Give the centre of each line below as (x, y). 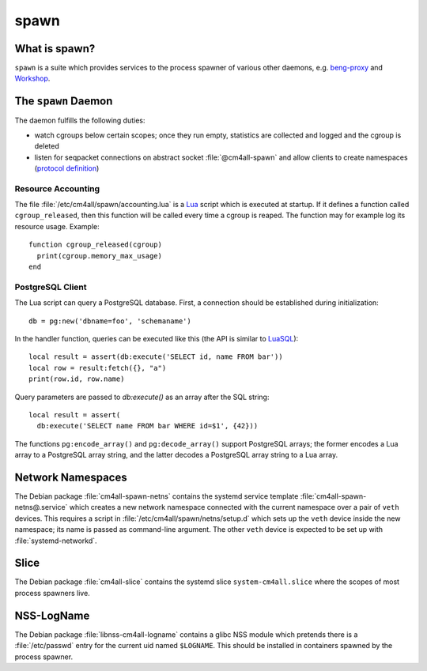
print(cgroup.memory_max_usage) (99, 256)
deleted (47, 146)
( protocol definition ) (67, 168)
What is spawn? (55, 49)
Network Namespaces (71, 477)
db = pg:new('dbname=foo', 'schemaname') (110, 321)
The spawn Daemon (64, 102)
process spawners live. (52, 593)
